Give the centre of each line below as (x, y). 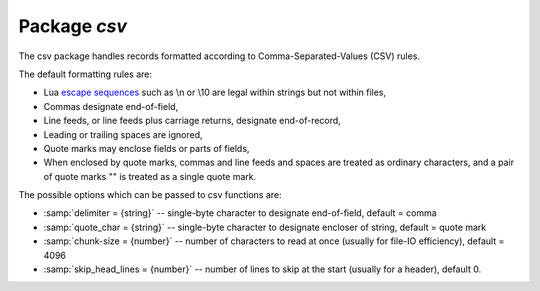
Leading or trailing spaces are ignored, (123, 134)
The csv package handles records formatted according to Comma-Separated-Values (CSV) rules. (219, 56)
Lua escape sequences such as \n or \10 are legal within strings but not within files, (215, 92)
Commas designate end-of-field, (111, 106)
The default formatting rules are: (85, 74)
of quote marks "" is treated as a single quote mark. (150, 176)
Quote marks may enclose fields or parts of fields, (146, 148)
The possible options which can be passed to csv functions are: (150, 195)
